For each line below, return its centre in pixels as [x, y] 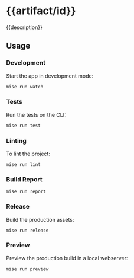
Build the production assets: [40, 219]
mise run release [27, 230]
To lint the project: [28, 154]
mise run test [24, 126]
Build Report [24, 179]
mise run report [26, 192]
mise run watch [25, 87]
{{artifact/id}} [41, 11]
